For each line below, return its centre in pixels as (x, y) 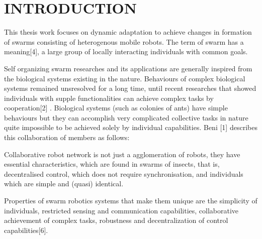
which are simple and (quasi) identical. (64, 184)
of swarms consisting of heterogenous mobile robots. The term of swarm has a (124, 41)
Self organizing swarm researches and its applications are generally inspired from (128, 68)
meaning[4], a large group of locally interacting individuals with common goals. (126, 51)
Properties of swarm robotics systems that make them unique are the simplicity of (131, 201)
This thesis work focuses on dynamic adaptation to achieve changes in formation (128, 32)
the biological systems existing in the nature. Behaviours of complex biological (125, 78)
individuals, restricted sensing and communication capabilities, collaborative (121, 210)
